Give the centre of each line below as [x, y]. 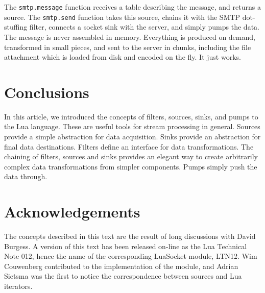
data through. [26, 176]
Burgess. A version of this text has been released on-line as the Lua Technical [126, 246]
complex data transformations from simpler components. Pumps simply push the [131, 166]
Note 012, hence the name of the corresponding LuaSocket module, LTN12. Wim [131, 256]
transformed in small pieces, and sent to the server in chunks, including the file [128, 47]
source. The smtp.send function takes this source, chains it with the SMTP [122, 17]
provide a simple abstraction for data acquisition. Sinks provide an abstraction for [132, 136]
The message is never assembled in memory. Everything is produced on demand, [130, 36]
